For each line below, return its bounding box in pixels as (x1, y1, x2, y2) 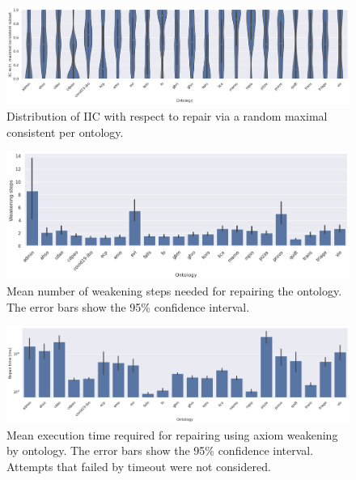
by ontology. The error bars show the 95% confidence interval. (6, 442, 314, 459)
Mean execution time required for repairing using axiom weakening (6, 426, 338, 443)
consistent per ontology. (6, 123, 124, 140)
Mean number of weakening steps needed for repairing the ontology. (6, 282, 342, 299)
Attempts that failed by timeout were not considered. (6, 457, 271, 474)
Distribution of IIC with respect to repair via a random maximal (6, 108, 328, 125)
